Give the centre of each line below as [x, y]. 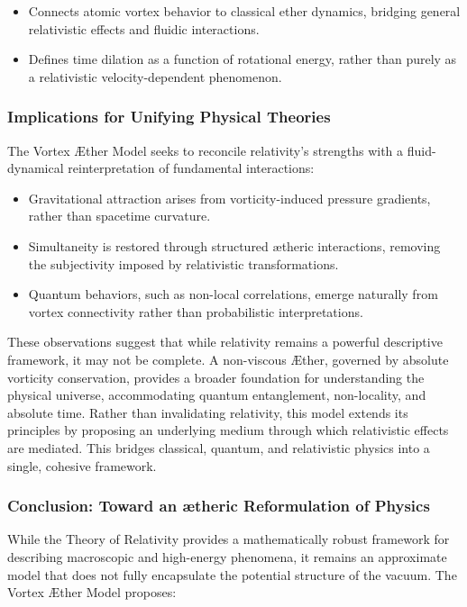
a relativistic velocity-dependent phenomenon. [155, 76]
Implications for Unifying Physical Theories [169, 117]
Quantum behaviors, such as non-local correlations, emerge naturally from [233, 294]
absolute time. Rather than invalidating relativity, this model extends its [208, 412]
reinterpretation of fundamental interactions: [191, 168]
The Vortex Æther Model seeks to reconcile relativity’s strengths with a [206, 150]
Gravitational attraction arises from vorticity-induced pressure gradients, [229, 198]
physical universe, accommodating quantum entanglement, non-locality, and [217, 395]
